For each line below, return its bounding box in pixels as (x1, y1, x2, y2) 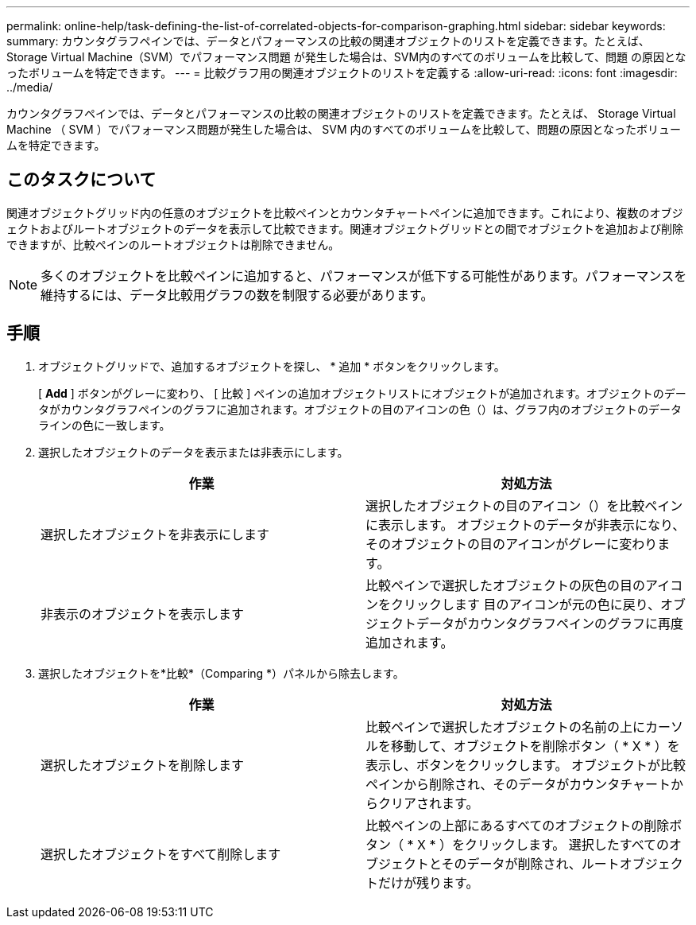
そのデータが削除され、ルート (441, 855, 620, 872)
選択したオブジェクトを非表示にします (41, 526, 270, 542)
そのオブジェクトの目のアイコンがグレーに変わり (365, 535, 658, 552)
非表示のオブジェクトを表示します (41, 605, 245, 622)
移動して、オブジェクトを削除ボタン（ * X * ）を (391, 737, 680, 754)
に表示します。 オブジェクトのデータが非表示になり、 (365, 516, 686, 533)
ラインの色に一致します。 (38, 418, 171, 432)
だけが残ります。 (378, 874, 479, 891)
